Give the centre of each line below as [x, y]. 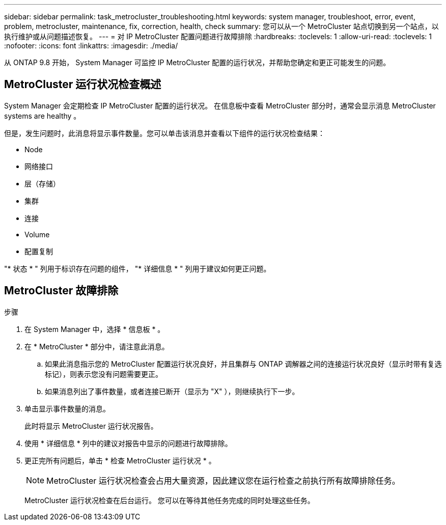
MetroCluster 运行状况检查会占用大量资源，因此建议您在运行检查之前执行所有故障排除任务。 [223, 480]
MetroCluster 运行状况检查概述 [83, 85]
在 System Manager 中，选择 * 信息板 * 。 [95, 329]
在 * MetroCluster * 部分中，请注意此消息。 [97, 346]
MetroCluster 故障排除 [61, 291]
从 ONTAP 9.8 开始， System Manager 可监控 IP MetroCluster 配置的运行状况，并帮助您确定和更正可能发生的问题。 [197, 62]
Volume [37, 234]
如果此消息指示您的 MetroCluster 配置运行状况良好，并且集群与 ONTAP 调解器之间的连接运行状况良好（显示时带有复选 [243, 364]
